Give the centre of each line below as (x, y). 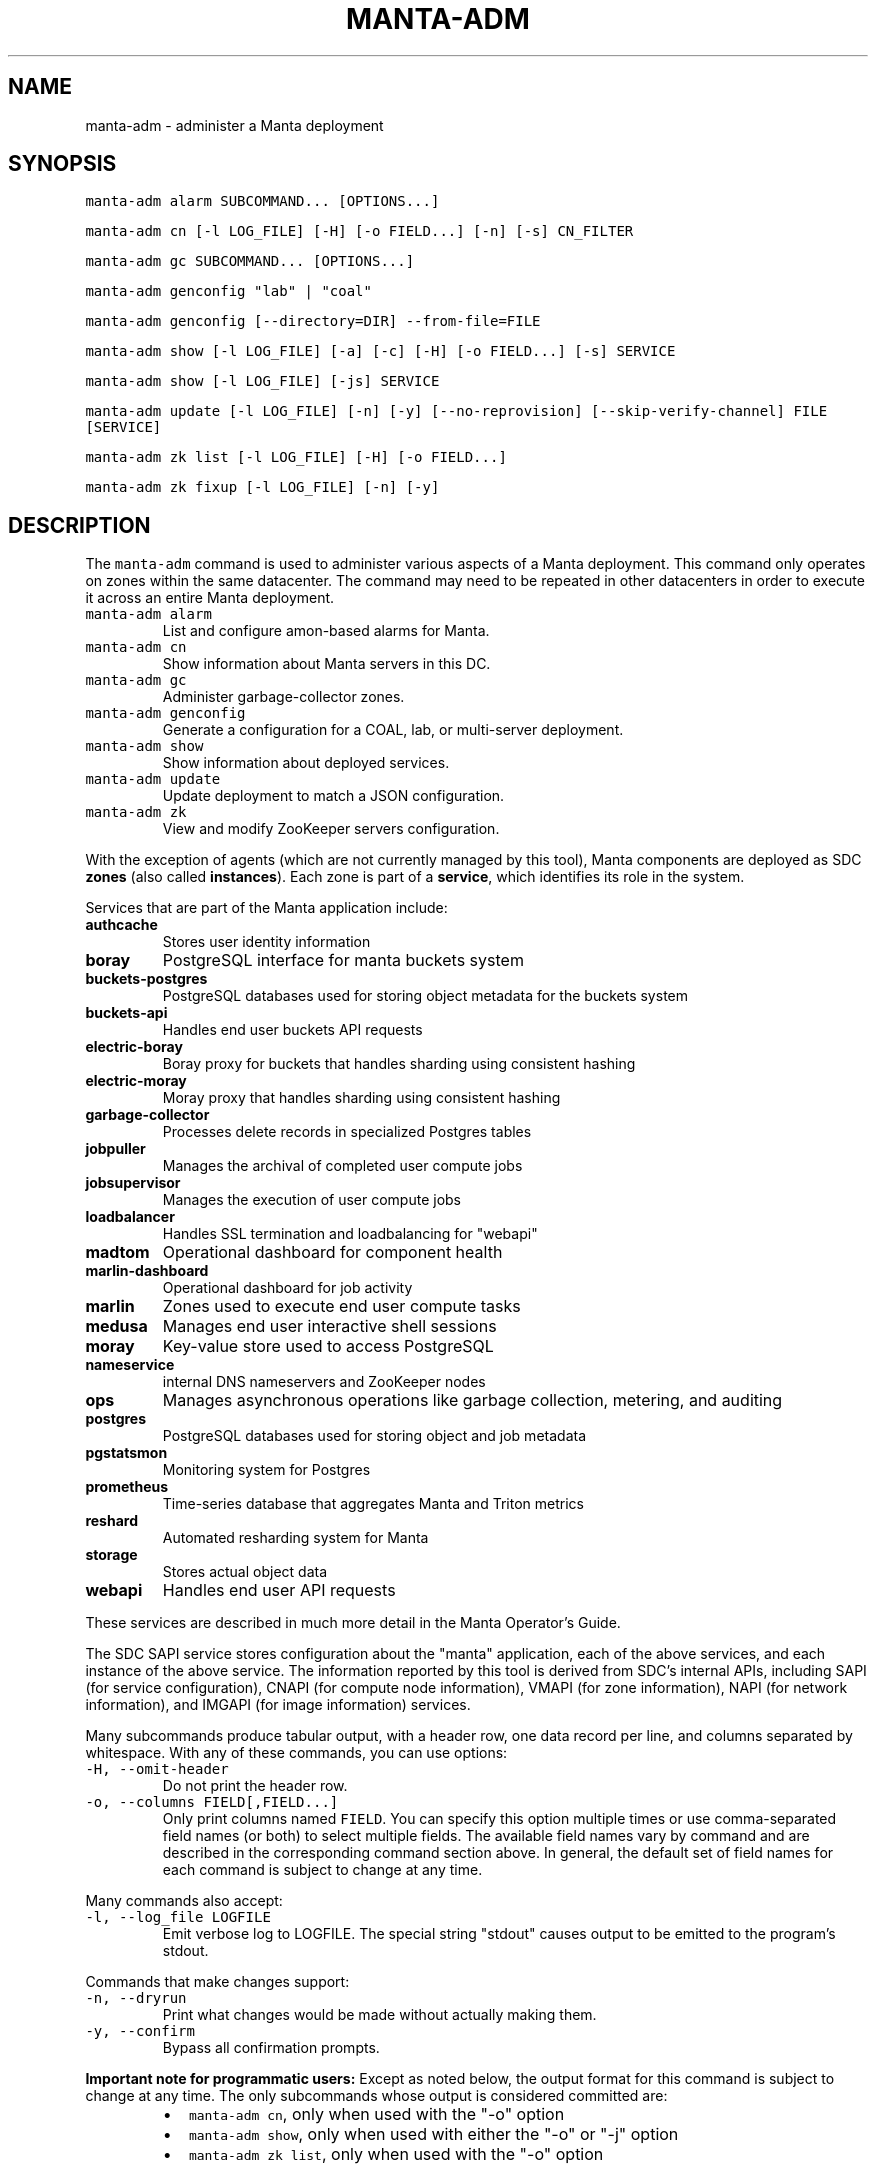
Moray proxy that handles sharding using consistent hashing (361, 1098)
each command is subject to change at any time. (322, 1870)
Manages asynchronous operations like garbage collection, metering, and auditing (472, 1400)
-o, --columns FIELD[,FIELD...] (212, 1802)
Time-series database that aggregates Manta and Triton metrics (373, 1504)
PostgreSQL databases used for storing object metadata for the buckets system (425, 996)
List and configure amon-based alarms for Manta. (326, 631)
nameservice (130, 1365)
